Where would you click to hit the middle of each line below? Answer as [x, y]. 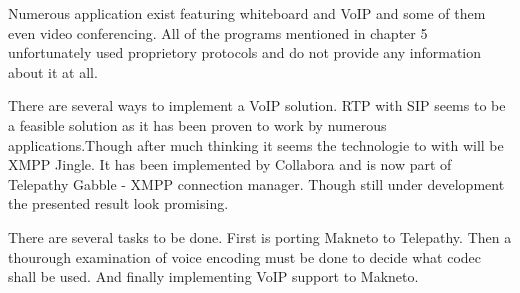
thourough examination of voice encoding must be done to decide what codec [245, 256]
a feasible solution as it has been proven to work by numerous [197, 124]
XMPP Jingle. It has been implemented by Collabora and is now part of [230, 164]
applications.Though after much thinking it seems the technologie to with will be [256, 144]
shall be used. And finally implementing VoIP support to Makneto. [213, 276]
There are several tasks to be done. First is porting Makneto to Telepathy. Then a [260, 236]
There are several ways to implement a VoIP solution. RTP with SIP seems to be [257, 105]
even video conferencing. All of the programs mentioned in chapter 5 [218, 32]
